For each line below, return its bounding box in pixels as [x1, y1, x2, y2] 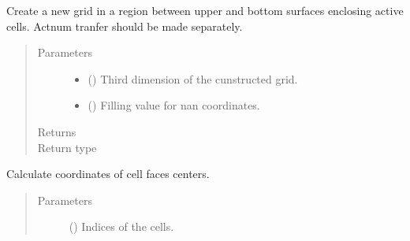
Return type [37, 139, 97, 155]
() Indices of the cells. [69, 218, 174, 235]
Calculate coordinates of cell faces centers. [6, 165, 210, 182]
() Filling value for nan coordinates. [88, 97, 260, 113]
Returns [37, 123, 76, 139]
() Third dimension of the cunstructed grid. [88, 70, 298, 87]
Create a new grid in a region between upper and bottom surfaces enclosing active [6, 2, 404, 18]
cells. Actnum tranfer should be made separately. [6, 17, 243, 34]
